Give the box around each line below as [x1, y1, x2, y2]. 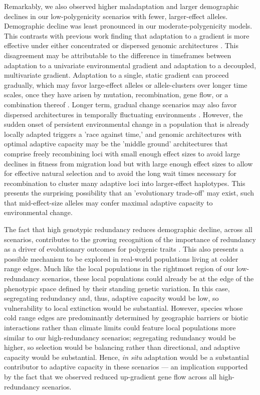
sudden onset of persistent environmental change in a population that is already [4, 119, 249, 129]
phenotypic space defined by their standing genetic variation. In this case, [4, 283, 230, 293]
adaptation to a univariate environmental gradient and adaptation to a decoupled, [4, 60, 256, 70]
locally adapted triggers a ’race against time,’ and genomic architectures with [4, 128, 241, 139]
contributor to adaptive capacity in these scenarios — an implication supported [4, 361, 248, 372]
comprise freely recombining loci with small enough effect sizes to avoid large [4, 148, 240, 158]
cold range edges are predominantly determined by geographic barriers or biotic [4, 312, 248, 323]
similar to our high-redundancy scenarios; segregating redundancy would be [4, 332, 236, 342]
